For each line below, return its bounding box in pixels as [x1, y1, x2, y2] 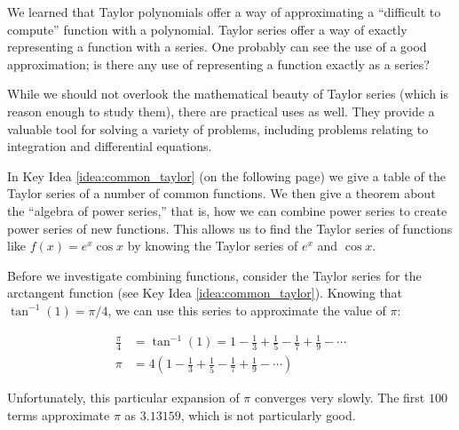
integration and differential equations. [7, 137, 212, 155]
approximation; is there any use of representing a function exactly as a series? [7, 54, 430, 73]
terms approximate [7, 405, 110, 424]
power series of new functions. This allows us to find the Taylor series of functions [7, 219, 453, 237]
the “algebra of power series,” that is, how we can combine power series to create [7, 201, 447, 219]
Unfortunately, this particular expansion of [7, 388, 240, 407]
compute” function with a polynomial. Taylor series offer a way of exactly [7, 20, 408, 38]
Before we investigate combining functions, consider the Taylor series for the [7, 266, 422, 284]
